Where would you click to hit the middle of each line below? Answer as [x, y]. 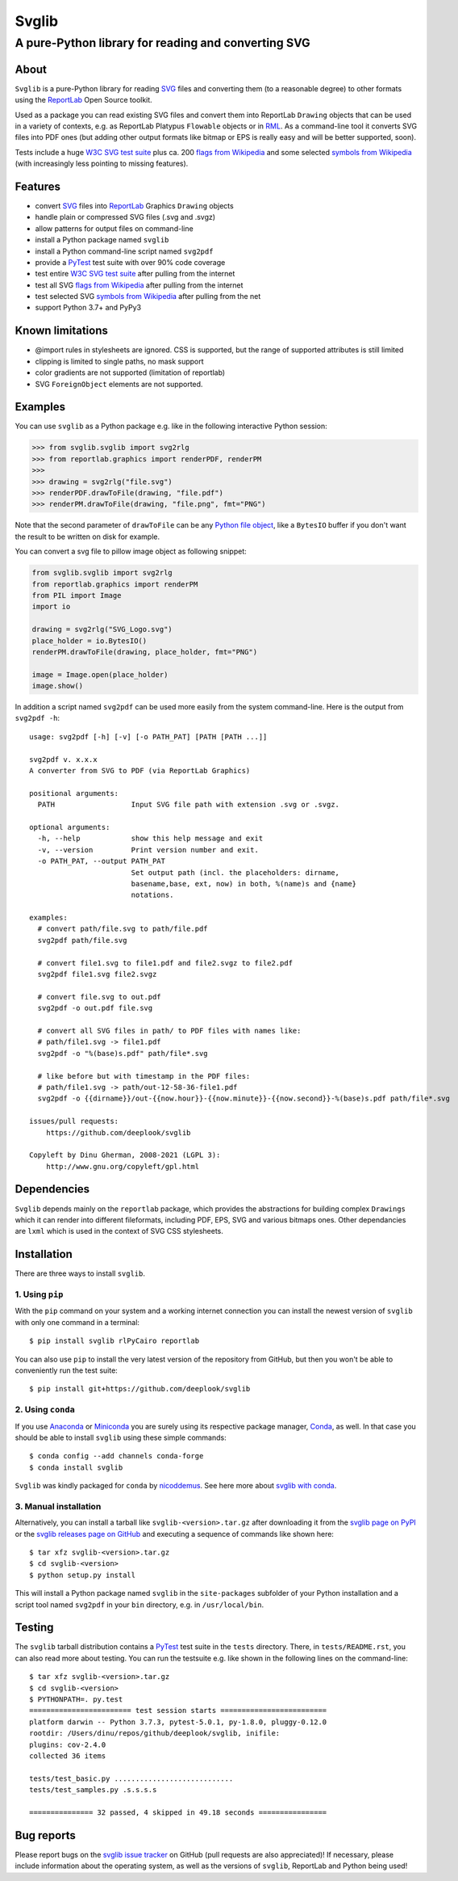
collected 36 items [68, 1756]
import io [51, 607]
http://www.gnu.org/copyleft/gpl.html [123, 1166]
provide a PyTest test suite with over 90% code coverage [130, 262]
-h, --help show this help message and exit [150, 839]
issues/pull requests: [74, 1121]
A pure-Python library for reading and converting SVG [162, 43]
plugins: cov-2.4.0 [68, 1744]
